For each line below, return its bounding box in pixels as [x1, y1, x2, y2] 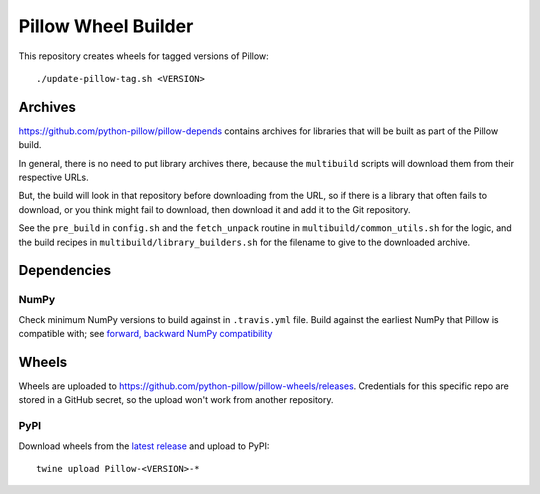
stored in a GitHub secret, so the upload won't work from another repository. [18, 394, 334, 406]
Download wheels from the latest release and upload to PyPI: [18, 440, 270, 452]
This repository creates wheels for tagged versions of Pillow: [18, 50, 269, 62]
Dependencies [18, 262, 112, 279]
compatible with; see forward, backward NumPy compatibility [18, 328, 273, 340]
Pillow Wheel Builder [18, 15, 194, 37]
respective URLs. [18, 171, 89, 184]
